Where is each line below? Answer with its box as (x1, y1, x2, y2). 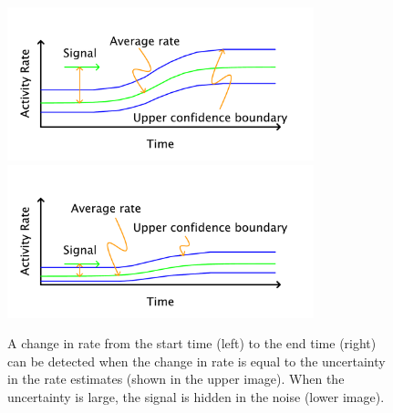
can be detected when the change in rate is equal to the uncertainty (7, 351, 386, 370)
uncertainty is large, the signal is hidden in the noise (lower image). (7, 387, 385, 406)
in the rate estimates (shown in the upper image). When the (7, 369, 345, 388)
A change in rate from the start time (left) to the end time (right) (7, 334, 377, 353)
